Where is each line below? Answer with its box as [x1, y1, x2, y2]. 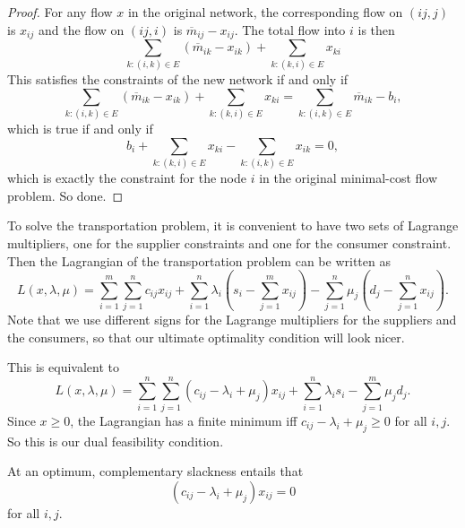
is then [357, 20, 395, 39]
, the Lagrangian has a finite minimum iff [70, 411, 297, 429]
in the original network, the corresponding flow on [127, 3, 403, 21]
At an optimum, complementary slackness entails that [7, 462, 304, 480]
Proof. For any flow [7, 3, 113, 21]
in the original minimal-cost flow [259, 169, 438, 187]
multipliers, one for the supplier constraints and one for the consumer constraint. [7, 234, 452, 252]
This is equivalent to [7, 358, 119, 377]
